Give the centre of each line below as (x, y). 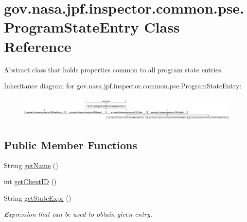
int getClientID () (30, 181)
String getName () (31, 165)
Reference (38, 46)
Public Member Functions (71, 145)
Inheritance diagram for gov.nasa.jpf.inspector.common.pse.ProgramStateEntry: (123, 86)
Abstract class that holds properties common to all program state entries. (114, 69)
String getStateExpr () (38, 197)
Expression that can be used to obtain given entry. (78, 214)
